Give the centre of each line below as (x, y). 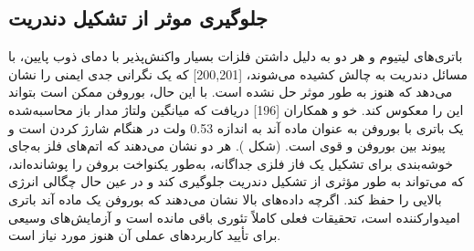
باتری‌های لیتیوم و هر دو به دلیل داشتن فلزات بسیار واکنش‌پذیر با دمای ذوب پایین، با (236, 56)
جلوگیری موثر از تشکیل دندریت (138, 18)
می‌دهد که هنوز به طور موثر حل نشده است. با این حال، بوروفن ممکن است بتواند (231, 92)
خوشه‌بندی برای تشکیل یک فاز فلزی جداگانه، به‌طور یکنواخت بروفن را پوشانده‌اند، (231, 163)
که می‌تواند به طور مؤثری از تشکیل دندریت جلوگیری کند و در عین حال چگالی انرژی (237, 181)
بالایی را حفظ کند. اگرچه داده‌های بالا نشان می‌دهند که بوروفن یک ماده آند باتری (225, 199)
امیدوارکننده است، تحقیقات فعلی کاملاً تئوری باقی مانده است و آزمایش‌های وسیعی (234, 217)
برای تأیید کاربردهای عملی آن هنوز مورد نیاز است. (145, 235)
